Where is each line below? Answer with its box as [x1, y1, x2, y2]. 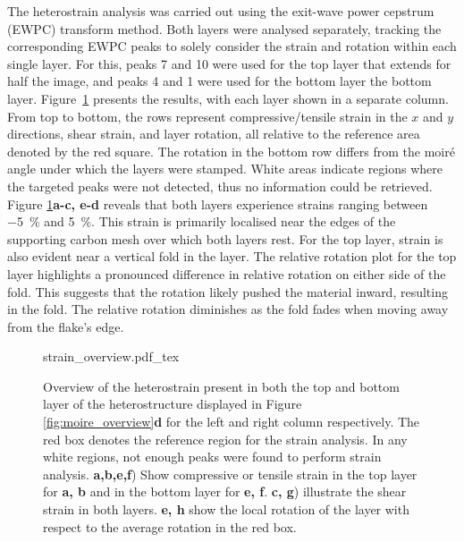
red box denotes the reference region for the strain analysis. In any [43, 429, 408, 448]
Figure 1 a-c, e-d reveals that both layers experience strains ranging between [7, 194, 428, 213]
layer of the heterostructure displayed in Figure [43, 394, 302, 413]
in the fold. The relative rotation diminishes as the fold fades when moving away [7, 300, 449, 318]
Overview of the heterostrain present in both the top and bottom [43, 377, 400, 395]
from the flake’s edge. [7, 317, 124, 335]
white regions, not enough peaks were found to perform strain [43, 447, 382, 466]
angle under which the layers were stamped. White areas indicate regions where [7, 159, 443, 178]
